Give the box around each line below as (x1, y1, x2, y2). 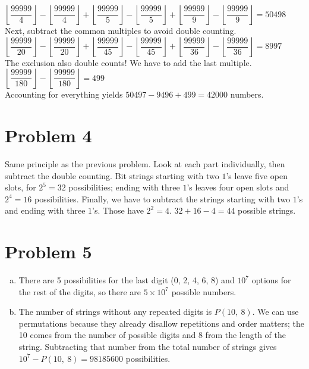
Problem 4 (5, 123, 92, 147)
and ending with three (5, 204, 86, 217)
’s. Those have (92, 204, 144, 217)
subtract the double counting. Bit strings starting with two (5, 169, 219, 182)
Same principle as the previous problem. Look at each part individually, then (5, 157, 285, 170)
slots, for (5, 181, 36, 193)
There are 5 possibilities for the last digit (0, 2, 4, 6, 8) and (18, 274, 235, 286)
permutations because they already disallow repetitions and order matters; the (18, 317, 304, 329)
